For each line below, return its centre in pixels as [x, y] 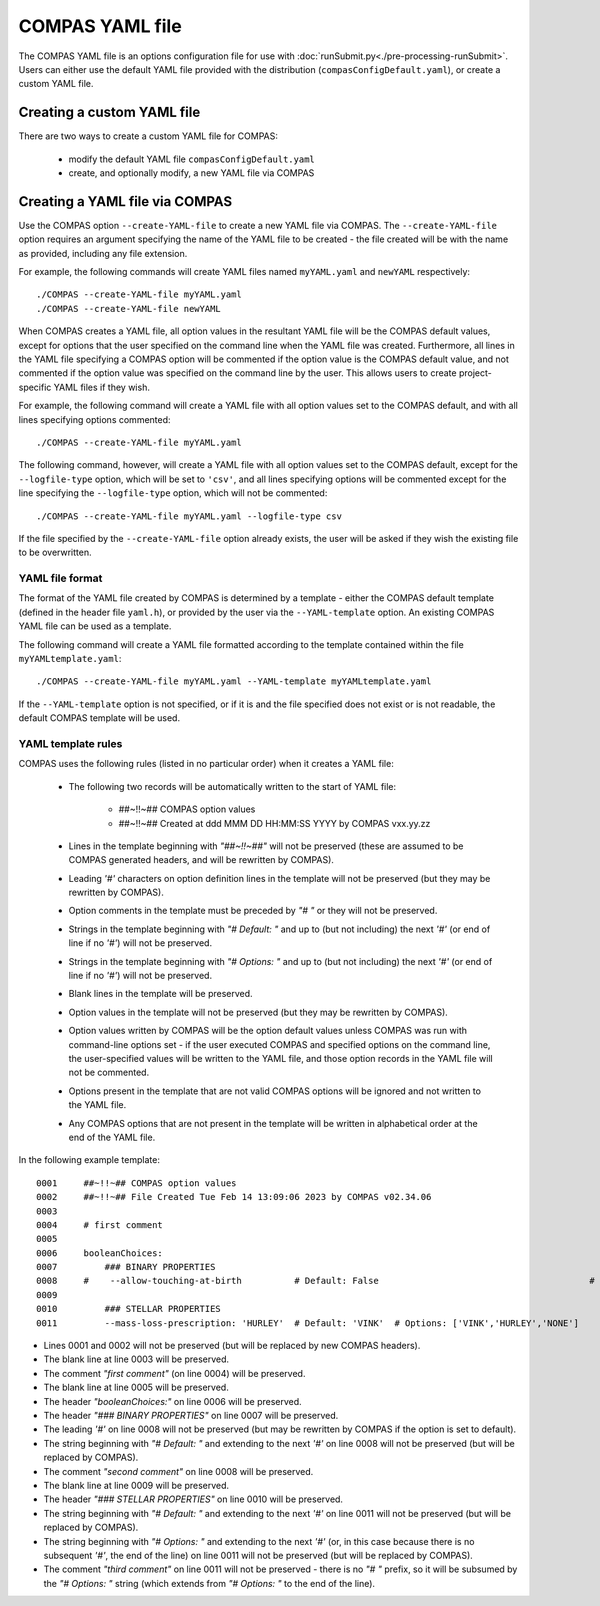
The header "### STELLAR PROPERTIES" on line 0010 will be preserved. [193, 1499]
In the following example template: [89, 1160]
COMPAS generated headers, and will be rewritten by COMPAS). [201, 860]
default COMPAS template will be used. [99, 718]
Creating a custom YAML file [109, 112]
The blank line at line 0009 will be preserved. [136, 1485]
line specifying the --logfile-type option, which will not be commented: [173, 493]
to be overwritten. [55, 552]
